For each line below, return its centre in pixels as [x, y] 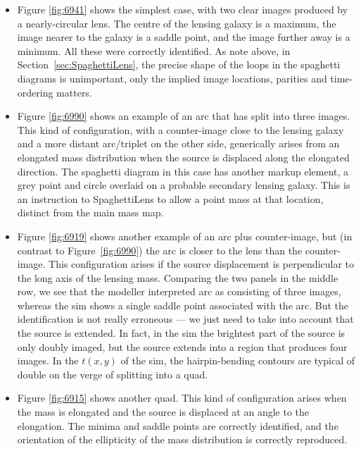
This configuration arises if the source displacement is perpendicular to [202, 264]
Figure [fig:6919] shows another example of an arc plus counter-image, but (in [185, 236]
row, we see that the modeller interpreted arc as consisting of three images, [179, 291]
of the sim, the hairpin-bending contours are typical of [237, 360]
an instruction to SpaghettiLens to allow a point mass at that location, [170, 198]
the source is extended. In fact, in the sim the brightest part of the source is [181, 333]
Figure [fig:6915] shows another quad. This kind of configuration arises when [182, 398]
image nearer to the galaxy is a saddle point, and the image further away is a [184, 37]
